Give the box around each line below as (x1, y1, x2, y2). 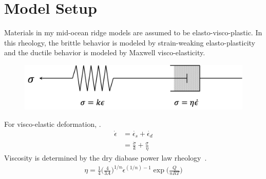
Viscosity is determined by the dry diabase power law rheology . (4, 152, 207, 163)
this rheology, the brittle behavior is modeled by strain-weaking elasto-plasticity (4, 37, 256, 48)
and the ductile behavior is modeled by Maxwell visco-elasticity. (4, 47, 205, 58)
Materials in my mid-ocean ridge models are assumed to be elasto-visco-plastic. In (4, 27, 262, 38)
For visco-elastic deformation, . (4, 118, 101, 129)
